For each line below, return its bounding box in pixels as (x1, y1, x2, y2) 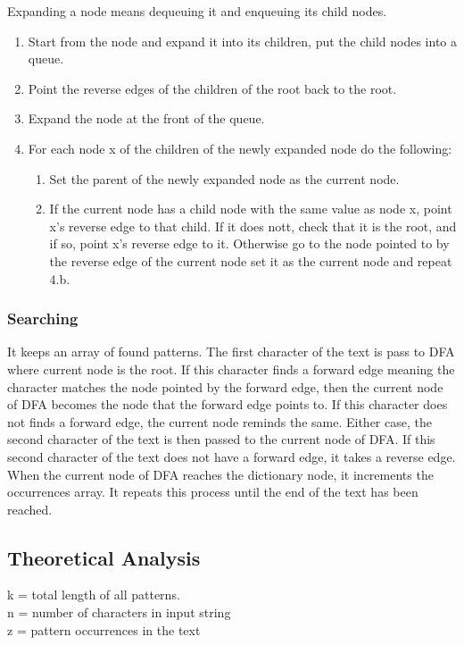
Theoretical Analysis (7, 543, 201, 571)
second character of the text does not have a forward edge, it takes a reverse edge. (7, 447, 456, 465)
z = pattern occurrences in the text (7, 620, 201, 639)
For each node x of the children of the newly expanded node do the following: (28, 138, 452, 157)
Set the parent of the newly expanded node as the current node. (49, 169, 400, 188)
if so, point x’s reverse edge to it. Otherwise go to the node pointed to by (49, 234, 450, 253)
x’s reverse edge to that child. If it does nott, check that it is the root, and (49, 216, 457, 235)
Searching (7, 307, 79, 330)
